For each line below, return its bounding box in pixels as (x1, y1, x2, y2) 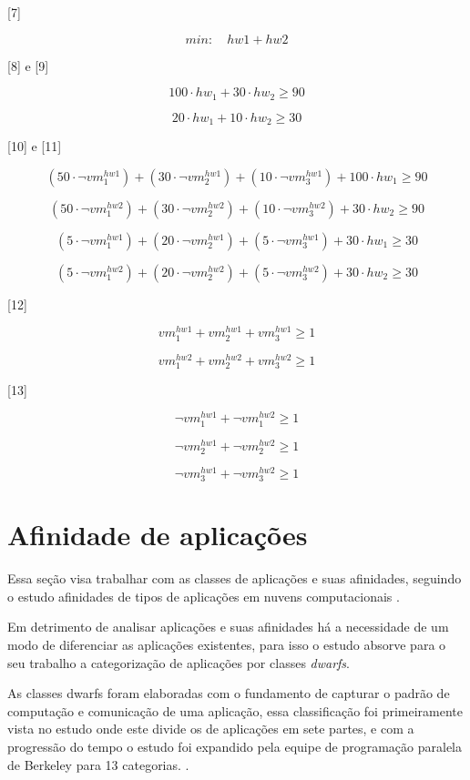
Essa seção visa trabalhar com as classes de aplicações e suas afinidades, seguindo (7, 569, 462, 588)
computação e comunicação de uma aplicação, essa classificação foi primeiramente (7, 701, 464, 720)
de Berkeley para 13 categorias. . (7, 755, 189, 774)
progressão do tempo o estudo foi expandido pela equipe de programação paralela (7, 736, 462, 755)
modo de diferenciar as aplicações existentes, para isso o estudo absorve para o (7, 634, 446, 653)
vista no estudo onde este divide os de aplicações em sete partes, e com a (7, 719, 414, 738)
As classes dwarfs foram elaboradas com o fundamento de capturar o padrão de (7, 684, 450, 703)
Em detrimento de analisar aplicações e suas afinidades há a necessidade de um (7, 617, 449, 636)
